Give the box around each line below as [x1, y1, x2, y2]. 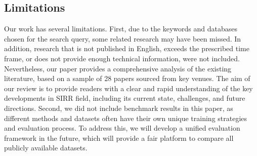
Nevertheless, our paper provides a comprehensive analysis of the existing [4, 63, 232, 73]
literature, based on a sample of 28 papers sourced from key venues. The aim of [4, 73, 250, 84]
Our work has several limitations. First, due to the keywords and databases [4, 23, 237, 34]
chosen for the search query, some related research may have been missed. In [4, 33, 241, 44]
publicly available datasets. [4, 142, 88, 153]
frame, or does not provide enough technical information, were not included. [4, 53, 240, 63]
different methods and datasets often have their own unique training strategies [4, 112, 247, 123]
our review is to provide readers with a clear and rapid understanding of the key [4, 83, 253, 93]
